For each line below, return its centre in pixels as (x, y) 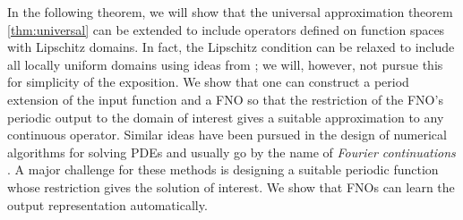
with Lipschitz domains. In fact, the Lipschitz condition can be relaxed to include (231, 47)
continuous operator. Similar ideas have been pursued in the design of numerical (227, 135)
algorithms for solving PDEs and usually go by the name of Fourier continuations (231, 152)
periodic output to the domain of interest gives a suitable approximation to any (226, 117)
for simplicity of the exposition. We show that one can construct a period (208, 82)
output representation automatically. (107, 204)
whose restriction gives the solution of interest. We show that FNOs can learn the (231, 186)
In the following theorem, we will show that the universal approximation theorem (230, 12)
